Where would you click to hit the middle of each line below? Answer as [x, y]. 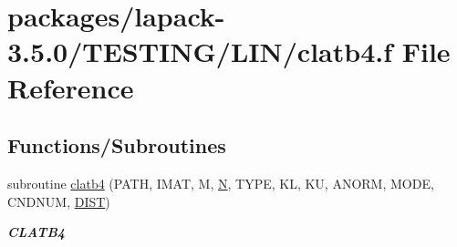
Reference [71, 87]
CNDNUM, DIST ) [59, 201]
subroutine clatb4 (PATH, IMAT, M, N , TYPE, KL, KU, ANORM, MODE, [221, 183]
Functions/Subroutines [117, 145]
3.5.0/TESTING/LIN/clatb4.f [200, 51]
